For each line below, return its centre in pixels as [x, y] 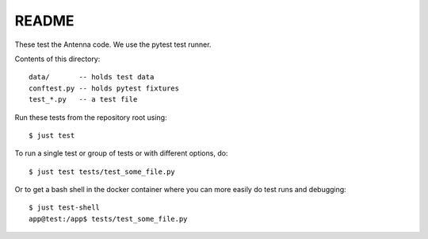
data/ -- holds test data [92, 77]
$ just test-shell [65, 208]
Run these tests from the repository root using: [91, 117]
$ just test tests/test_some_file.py [102, 172]
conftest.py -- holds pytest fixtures [104, 88]
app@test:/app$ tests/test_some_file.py [108, 219]
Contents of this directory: [57, 59]
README [44, 21]
